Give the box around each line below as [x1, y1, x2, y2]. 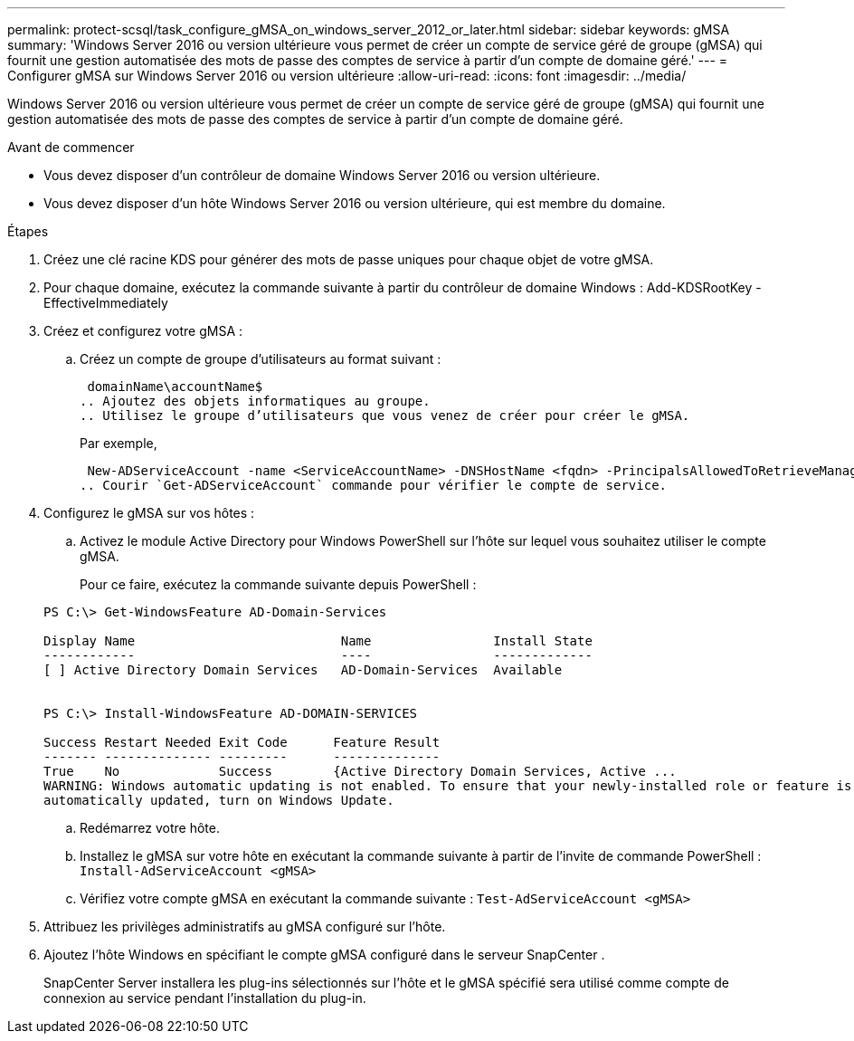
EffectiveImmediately [43, 295, 168, 310]
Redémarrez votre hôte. [80, 820, 220, 836]
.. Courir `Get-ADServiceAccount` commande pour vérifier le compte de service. [80, 478, 668, 492]
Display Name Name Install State [43, 634, 593, 648]
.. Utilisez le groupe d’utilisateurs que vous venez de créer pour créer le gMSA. [80, 408, 690, 423]
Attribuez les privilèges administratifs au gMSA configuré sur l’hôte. [43, 919, 446, 934]
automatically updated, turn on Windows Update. [43, 793, 394, 807]
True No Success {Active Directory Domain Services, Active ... [43, 764, 677, 778]
